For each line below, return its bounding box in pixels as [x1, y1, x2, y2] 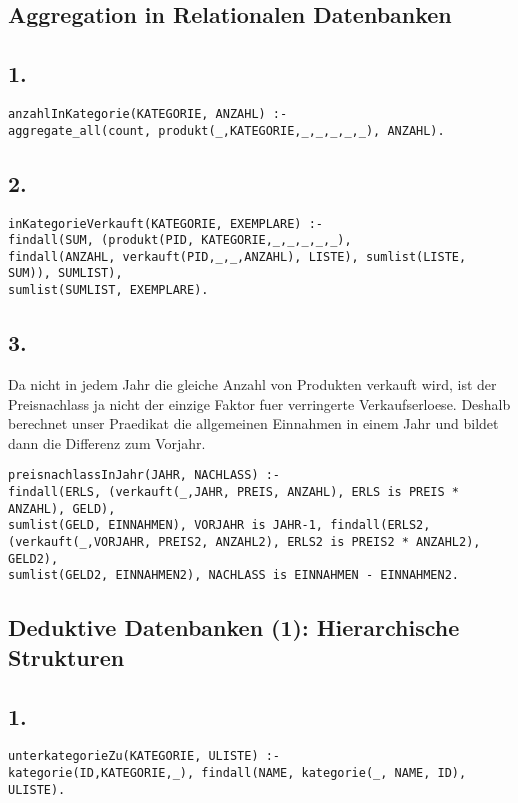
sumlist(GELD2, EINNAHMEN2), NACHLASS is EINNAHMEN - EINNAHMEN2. [8, 568, 460, 583]
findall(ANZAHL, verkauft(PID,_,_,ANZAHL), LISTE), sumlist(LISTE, [8, 249, 467, 264]
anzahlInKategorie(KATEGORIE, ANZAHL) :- [8, 106, 288, 121]
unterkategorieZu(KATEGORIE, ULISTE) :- [8, 749, 281, 764]
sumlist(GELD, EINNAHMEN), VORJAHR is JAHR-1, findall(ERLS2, [8, 518, 431, 533]
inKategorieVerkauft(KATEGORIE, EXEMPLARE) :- [8, 216, 323, 231]
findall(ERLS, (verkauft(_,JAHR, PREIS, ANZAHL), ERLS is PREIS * [8, 485, 460, 500]
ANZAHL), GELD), [8, 501, 116, 516]
